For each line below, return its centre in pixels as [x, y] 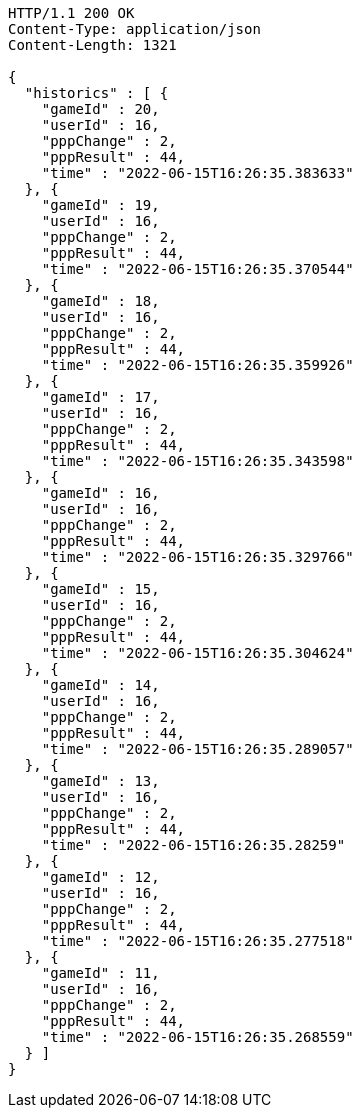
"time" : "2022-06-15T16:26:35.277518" [197, 941]
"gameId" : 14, [100, 685]
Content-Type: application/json [134, 29]
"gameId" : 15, [100, 589]
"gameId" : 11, [100, 973]
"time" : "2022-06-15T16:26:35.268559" [197, 1037]
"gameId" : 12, [100, 877]
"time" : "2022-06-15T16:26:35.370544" [197, 269]
